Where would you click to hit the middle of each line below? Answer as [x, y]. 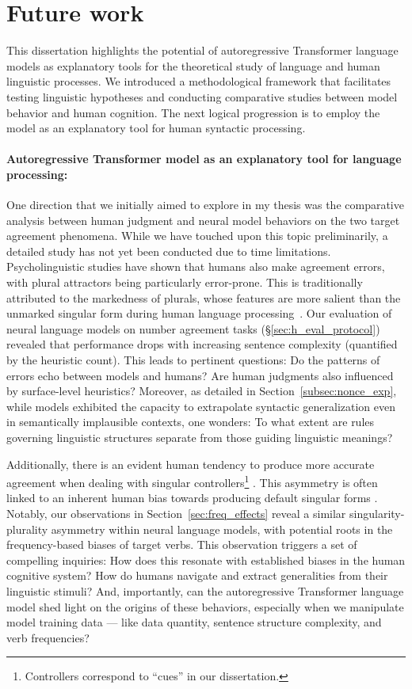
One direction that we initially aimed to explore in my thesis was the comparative [205, 205]
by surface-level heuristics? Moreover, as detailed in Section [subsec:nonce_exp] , [202, 391]
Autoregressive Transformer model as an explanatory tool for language [204, 159]
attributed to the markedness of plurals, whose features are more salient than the [204, 297]
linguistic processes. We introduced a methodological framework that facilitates [199, 81]
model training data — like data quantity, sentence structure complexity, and [194, 622]
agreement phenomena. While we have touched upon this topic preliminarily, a [197, 236]
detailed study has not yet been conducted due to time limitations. [169, 251]
